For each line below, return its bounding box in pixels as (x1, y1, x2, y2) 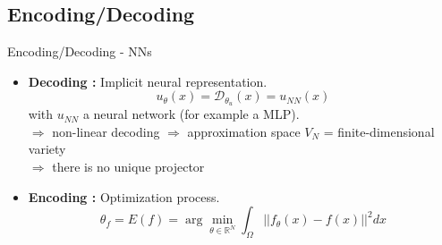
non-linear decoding (52, 122, 160, 140)
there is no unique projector (52, 157, 205, 176)
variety (28, 139, 66, 158)
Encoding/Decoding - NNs (7, 42, 152, 61)
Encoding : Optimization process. (28, 187, 220, 206)
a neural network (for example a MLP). (82, 105, 300, 123)
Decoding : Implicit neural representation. (28, 72, 268, 90)
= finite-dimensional (323, 122, 435, 140)
